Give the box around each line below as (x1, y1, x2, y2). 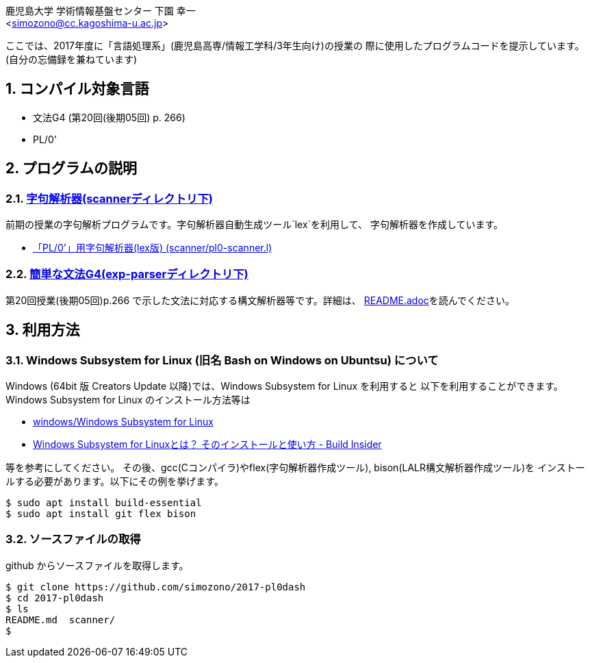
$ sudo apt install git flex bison (5, 508, 196, 520)
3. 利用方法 (5, 321, 80, 339)
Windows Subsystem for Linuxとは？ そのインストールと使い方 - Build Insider (33, 438, 382, 451)
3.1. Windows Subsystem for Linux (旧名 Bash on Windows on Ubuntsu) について (5, 353, 439, 367)
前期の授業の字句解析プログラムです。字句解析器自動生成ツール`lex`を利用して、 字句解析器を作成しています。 (5, 218, 504, 231)
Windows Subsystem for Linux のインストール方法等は (5, 394, 251, 406)
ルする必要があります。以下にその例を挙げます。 (5, 475, 224, 488)
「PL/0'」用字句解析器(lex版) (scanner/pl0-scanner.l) (33, 242, 272, 254)
